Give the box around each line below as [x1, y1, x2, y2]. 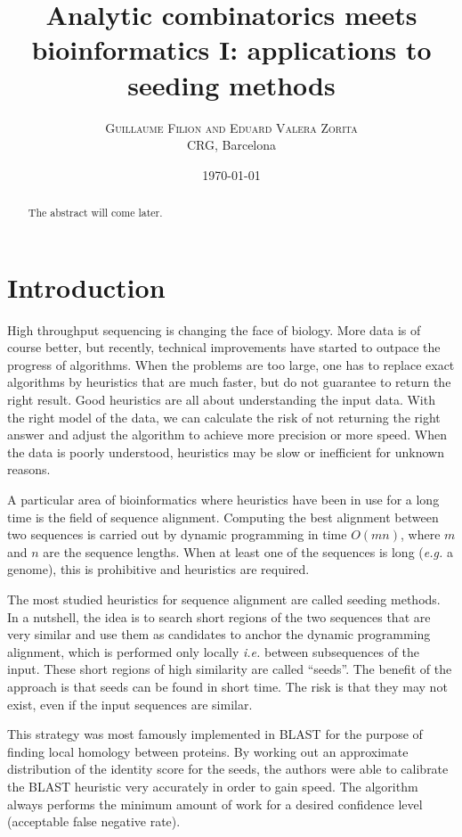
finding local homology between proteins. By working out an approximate [7, 742, 409, 760]
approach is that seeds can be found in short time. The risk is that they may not [7, 677, 448, 695]
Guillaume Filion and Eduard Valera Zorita [105, 118, 358, 136]
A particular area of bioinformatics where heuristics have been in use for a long [7, 490, 440, 509]
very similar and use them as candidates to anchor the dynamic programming [7, 625, 431, 644]
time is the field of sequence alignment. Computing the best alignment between [7, 507, 439, 526]
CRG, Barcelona [186, 135, 277, 154]
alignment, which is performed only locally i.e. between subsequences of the [7, 642, 420, 661]
